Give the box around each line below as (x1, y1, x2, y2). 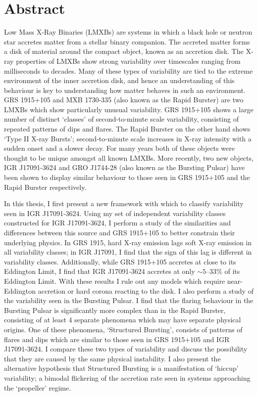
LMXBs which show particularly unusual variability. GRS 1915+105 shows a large (4, 104, 254, 114)
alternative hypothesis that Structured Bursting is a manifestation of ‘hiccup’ (4, 363, 239, 373)
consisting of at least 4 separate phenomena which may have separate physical (4, 314, 241, 325)
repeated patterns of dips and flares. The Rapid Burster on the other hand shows (4, 124, 251, 134)
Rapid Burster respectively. (4, 181, 87, 192)
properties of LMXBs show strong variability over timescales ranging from (16, 55, 241, 66)
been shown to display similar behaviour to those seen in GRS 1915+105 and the (4, 172, 250, 182)
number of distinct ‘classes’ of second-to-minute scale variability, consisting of (4, 114, 239, 124)
